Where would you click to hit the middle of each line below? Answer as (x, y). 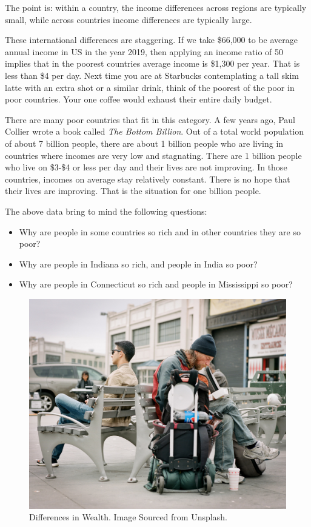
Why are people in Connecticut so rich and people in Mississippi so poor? (156, 284)
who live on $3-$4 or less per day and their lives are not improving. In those (146, 167)
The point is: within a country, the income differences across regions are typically (156, 7)
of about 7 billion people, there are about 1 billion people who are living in (144, 143)
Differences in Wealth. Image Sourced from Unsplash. (128, 517)
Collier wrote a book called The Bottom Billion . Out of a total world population (154, 131)
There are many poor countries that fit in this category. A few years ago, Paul (150, 119)
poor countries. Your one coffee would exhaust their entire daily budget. (139, 99)
